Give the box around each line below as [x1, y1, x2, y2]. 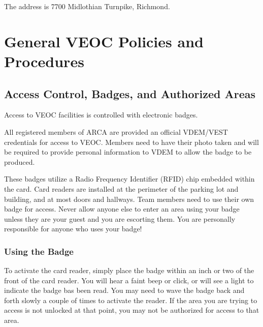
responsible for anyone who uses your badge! [4, 223, 142, 234]
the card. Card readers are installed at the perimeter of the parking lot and [4, 183, 239, 194]
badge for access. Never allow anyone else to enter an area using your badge [4, 203, 240, 214]
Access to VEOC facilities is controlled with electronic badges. [4, 109, 198, 120]
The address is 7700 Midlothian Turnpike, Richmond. [4, 1, 170, 11]
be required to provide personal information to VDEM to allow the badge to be [4, 146, 252, 157]
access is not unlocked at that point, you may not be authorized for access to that [4, 305, 259, 315]
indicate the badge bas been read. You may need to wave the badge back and [4, 285, 245, 295]
